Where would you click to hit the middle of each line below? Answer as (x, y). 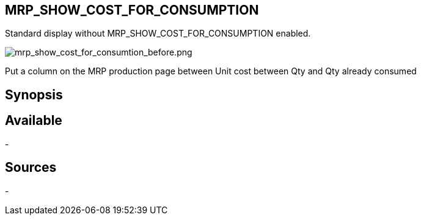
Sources (31, 168)
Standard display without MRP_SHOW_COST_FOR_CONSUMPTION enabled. (158, 34)
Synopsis (34, 94)
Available (34, 121)
